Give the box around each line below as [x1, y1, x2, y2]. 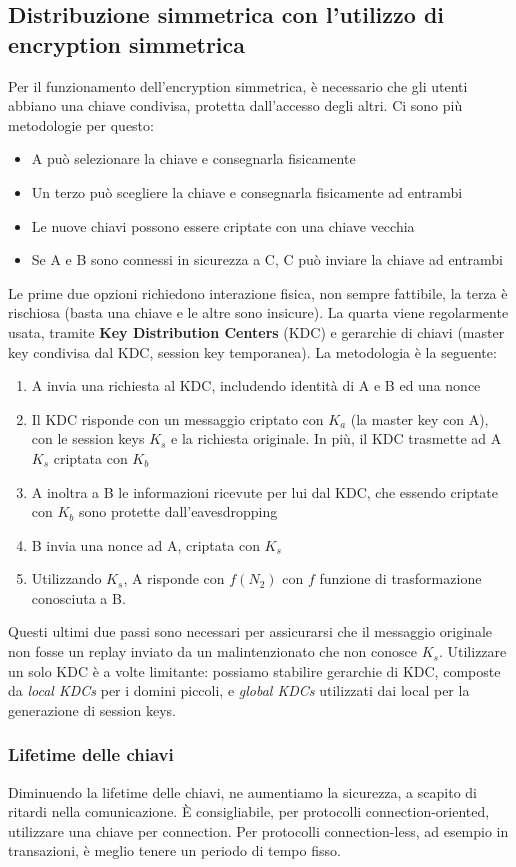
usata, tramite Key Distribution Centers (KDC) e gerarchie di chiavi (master [8, 321, 505, 342]
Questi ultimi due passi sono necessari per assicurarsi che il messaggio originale [8, 621, 492, 642]
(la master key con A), [350, 408, 489, 429]
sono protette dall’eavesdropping [79, 501, 278, 522]
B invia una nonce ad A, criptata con [31, 534, 260, 555]
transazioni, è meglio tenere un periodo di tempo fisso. [8, 840, 341, 861]
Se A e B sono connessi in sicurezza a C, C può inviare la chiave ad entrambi [31, 249, 503, 270]
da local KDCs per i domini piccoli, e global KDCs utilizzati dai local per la [8, 680, 470, 701]
